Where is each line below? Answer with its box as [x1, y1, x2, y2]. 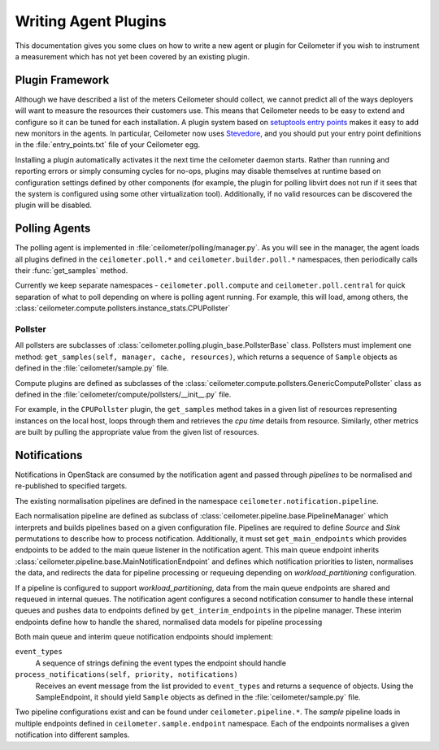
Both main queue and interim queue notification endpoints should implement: [15, 632, 274, 642]
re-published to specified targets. [15, 481, 128, 491]
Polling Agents [15, 222, 91, 236]
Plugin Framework [15, 73, 110, 87]
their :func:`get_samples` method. [15, 266, 128, 275]
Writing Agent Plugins [15, 12, 167, 30]
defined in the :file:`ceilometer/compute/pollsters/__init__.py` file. [15, 389, 232, 399]
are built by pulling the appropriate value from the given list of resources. [15, 427, 259, 437]
